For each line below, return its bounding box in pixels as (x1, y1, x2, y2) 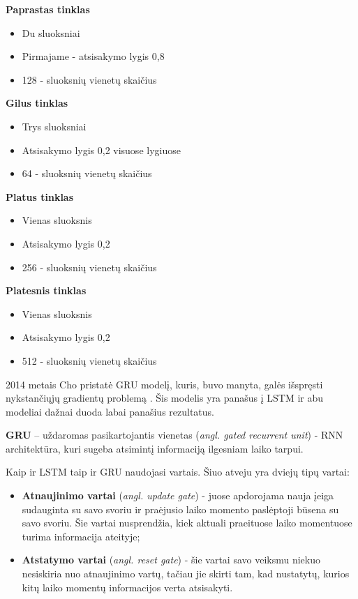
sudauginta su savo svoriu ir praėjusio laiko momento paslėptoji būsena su (22, 501, 339, 516)
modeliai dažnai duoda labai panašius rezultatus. (6, 404, 214, 418)
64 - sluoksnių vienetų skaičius (22, 166, 152, 181)
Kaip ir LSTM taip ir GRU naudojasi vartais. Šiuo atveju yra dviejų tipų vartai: (6, 464, 350, 479)
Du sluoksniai (22, 25, 80, 40)
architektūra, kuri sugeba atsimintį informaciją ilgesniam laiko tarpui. (6, 441, 304, 455)
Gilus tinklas (6, 96, 68, 110)
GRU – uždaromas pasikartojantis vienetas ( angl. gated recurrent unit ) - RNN (6, 427, 343, 442)
